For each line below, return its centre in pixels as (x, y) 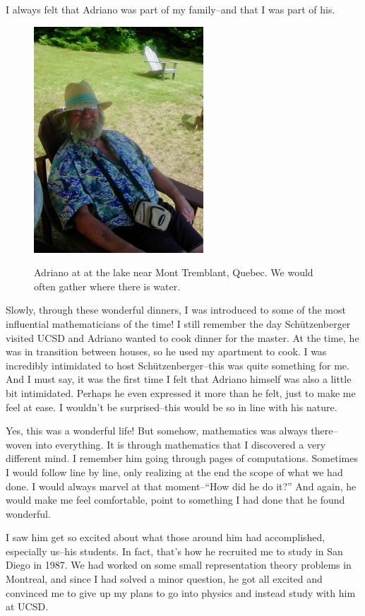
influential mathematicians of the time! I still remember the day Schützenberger (178, 323)
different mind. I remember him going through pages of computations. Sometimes (182, 458)
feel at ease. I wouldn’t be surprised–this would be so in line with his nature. (172, 407)
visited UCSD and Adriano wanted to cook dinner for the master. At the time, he (182, 337)
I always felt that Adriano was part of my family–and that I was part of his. (170, 9)
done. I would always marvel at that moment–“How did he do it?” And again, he (181, 486)
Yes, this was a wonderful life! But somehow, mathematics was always (157, 431)
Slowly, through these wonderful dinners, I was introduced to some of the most (176, 310)
